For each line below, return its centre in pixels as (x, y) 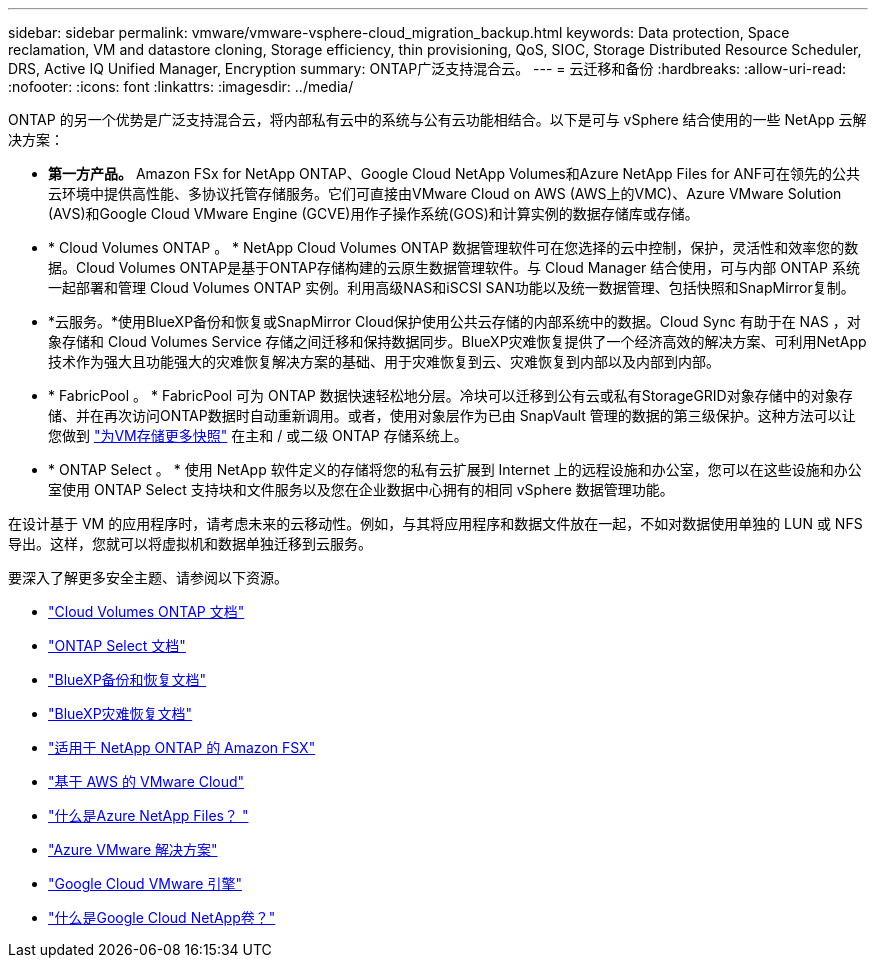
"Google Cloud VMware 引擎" (145, 883)
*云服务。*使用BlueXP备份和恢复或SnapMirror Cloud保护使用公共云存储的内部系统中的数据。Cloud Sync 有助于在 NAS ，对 (454, 321)
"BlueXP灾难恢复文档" (120, 713)
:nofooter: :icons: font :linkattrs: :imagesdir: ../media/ (181, 86)
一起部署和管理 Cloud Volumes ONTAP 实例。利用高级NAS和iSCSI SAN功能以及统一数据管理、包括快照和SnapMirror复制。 (451, 287)
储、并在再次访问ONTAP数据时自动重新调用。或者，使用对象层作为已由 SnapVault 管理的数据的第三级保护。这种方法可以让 (452, 415)
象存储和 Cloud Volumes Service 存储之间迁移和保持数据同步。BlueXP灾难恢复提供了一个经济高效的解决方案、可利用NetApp (457, 341)
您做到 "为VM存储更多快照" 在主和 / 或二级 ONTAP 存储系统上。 (258, 435)
